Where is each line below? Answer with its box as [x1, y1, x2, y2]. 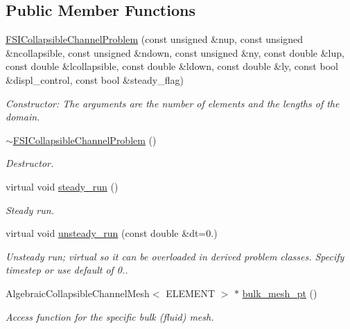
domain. [6, 109, 40, 124]
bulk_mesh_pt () [242, 285, 317, 300]
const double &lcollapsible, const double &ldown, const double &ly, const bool [6, 59, 338, 73]
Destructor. [6, 156, 54, 170]
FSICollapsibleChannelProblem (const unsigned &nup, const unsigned [6, 32, 304, 46]
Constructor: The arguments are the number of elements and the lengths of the [6, 96, 340, 110]
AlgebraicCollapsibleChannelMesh [6, 285, 150, 300]
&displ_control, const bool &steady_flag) [6, 72, 184, 87]
